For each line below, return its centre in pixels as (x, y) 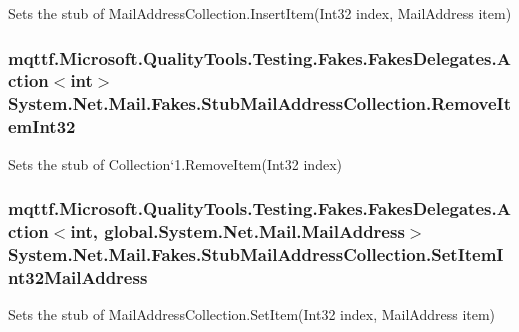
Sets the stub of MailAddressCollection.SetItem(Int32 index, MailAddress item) (252, 314)
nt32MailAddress (78, 276)
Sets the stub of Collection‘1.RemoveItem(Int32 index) (175, 163)
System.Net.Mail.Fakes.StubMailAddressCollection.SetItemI (256, 253)
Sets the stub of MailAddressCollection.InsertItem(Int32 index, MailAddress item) (260, 13)
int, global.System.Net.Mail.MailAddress (237, 231)
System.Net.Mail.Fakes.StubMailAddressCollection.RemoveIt (260, 103)
